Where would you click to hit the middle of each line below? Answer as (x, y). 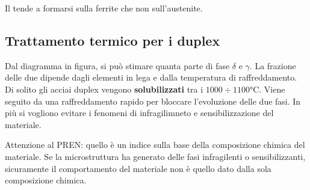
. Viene (272, 89)
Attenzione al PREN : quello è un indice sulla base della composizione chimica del (155, 145)
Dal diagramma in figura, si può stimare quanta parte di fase (117, 65)
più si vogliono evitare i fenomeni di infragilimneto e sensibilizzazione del (139, 113)
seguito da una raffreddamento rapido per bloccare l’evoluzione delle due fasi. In (153, 101)
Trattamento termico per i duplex (113, 40)
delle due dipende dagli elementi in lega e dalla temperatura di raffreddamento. (151, 77)
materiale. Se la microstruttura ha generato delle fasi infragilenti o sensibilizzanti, (155, 156)
